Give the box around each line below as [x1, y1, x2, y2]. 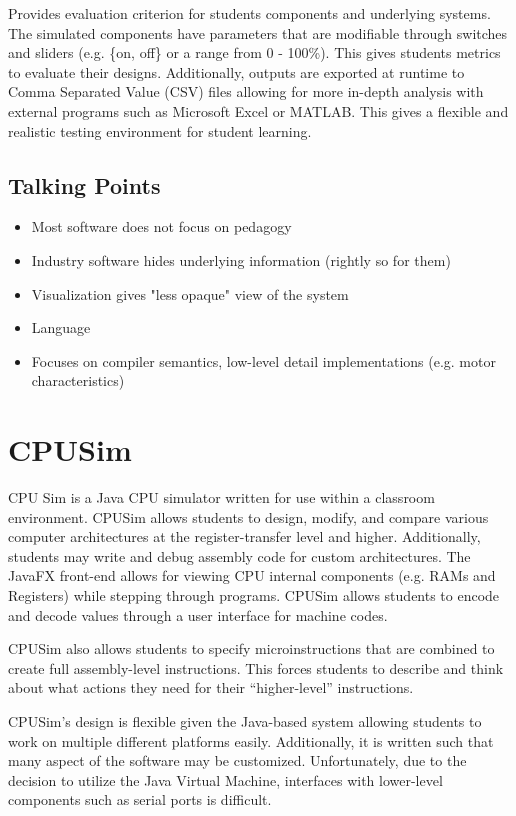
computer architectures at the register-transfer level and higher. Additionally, [8, 526, 481, 547]
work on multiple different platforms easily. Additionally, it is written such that [8, 730, 494, 751]
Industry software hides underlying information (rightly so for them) [31, 249, 451, 270]
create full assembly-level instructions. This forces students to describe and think [8, 657, 504, 678]
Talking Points [8, 169, 161, 200]
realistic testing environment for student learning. [8, 120, 312, 141]
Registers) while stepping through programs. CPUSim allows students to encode [8, 585, 500, 606]
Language [31, 317, 91, 338]
